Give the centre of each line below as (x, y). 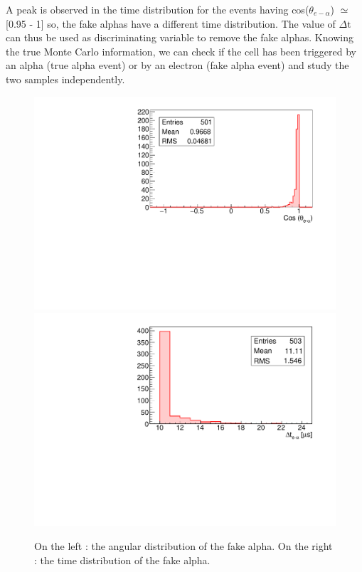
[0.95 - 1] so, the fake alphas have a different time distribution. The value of (171, 23)
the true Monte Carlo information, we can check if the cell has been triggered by (181, 51)
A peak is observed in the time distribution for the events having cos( (158, 9)
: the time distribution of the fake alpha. (122, 560)
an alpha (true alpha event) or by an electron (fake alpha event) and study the (177, 65)
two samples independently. (65, 79)
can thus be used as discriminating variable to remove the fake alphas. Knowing (180, 37)
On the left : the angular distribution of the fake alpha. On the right (183, 546)
